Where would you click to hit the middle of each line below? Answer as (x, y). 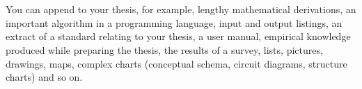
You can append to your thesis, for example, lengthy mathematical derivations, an (181, 9)
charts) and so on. (44, 77)
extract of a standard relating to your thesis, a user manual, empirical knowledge (178, 36)
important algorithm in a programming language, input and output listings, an (174, 22)
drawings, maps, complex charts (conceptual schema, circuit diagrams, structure (176, 63)
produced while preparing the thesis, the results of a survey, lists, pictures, (164, 49)
